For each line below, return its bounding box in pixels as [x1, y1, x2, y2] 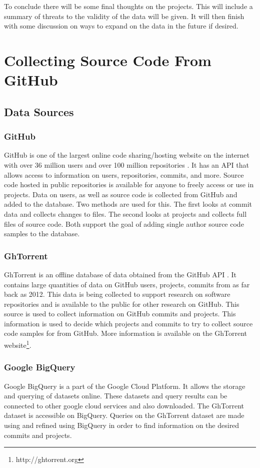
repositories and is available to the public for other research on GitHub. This [4, 298, 239, 309]
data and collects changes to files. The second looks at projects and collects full [4, 208, 247, 219]
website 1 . [4, 338, 31, 350]
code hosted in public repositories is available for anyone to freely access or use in [4, 179, 254, 190]
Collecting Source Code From [4, 50, 211, 70]
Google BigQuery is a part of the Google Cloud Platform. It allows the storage [4, 380, 245, 391]
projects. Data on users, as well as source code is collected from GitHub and [4, 189, 237, 199]
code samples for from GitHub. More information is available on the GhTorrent [4, 328, 247, 338]
